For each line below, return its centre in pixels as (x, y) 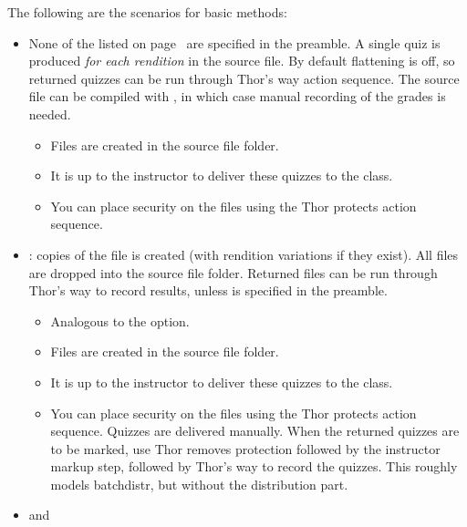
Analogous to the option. (120, 320)
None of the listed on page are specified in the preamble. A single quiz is (234, 42)
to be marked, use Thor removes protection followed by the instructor (245, 448)
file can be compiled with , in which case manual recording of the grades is (237, 96)
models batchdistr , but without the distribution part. (199, 484)
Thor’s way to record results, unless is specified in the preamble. (208, 290)
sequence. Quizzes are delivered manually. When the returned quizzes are (255, 431)
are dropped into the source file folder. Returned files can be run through (233, 272)
